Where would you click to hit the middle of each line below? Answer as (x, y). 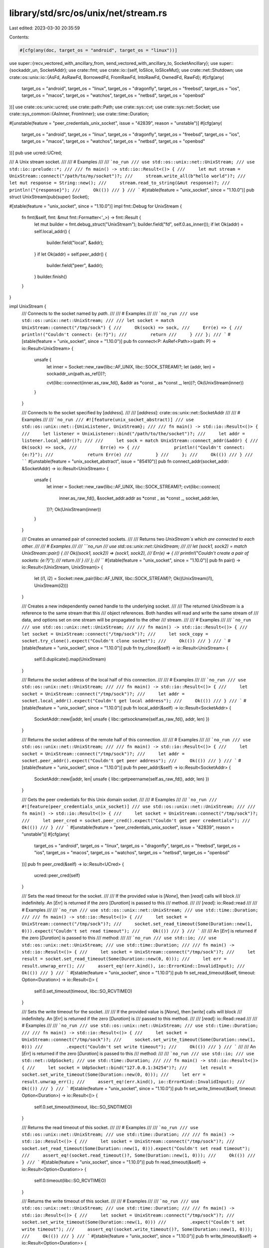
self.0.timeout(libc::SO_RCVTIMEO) (70, 1181)
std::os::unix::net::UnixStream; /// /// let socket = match (98, 320)
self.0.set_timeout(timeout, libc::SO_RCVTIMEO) (83, 991)
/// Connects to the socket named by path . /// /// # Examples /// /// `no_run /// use (110, 313)
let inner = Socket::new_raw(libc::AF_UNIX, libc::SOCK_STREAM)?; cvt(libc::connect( (133, 487)
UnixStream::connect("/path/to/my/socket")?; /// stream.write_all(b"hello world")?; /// (128, 176)
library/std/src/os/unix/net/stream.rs (88, 13)
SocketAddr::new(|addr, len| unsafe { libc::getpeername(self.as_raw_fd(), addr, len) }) (122, 779)
